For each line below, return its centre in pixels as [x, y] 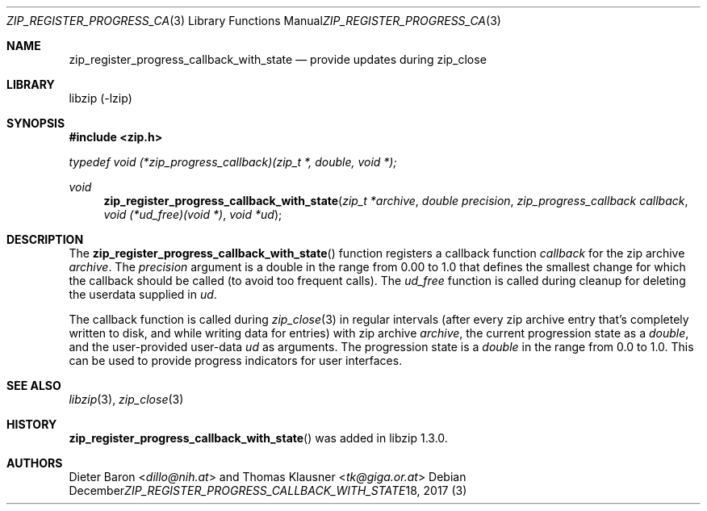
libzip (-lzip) [100, 98]
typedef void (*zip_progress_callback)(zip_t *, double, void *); [233, 162]
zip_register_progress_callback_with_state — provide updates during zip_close [278, 59]
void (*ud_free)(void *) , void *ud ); [193, 214]
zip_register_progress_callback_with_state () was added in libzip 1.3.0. [258, 438]
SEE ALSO [34, 385]
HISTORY [32, 424]
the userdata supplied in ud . [143, 294]
